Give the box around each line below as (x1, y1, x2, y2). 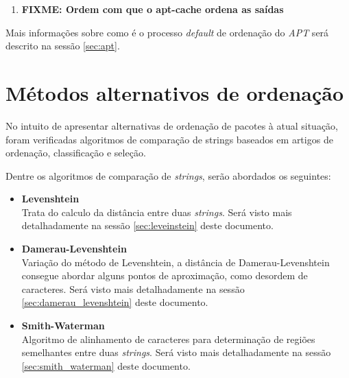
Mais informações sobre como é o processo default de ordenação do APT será (5, 25, 329, 39)
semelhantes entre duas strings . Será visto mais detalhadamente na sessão (21, 345, 331, 359)
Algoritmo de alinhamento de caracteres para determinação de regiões (21, 331, 315, 346)
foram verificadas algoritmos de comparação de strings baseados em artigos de (5, 132, 333, 146)
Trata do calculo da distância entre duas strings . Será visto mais (21, 204, 292, 219)
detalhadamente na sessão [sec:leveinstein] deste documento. (21, 218, 274, 233)
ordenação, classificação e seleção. (5, 145, 146, 160)
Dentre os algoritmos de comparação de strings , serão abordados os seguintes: (5, 168, 331, 182)
